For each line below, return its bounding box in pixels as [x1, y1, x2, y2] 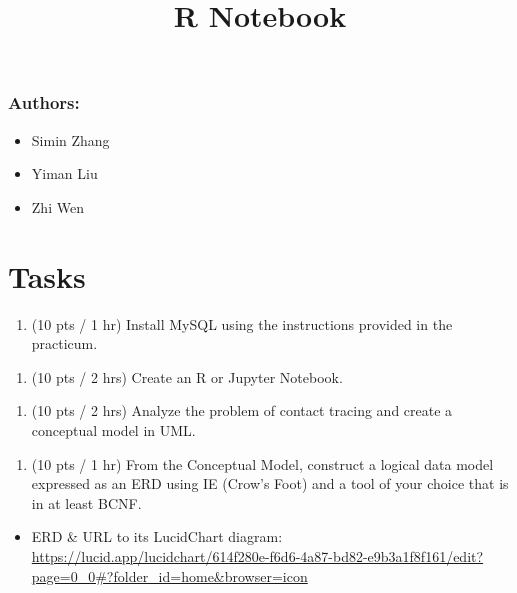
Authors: [8, 90, 80, 115]
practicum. [31, 333, 98, 354]
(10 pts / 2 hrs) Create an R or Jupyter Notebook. [31, 366, 343, 387]
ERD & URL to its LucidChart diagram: [31, 526, 283, 547]
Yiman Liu [31, 163, 98, 184]
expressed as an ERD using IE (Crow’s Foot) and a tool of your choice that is [31, 473, 509, 494]
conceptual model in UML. [31, 419, 196, 440]
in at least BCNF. [31, 492, 142, 513]
